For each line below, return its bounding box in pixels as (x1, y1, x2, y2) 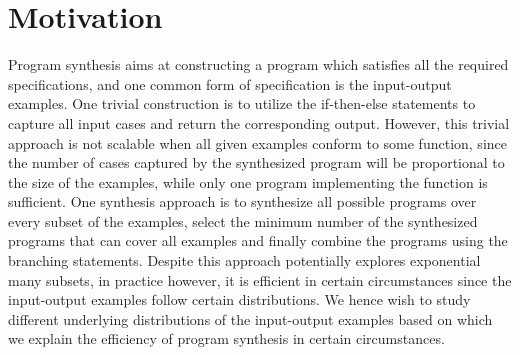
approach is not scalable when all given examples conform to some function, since (8, 132, 507, 153)
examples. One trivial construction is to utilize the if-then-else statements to (8, 93, 476, 114)
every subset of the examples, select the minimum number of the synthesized (8, 210, 478, 231)
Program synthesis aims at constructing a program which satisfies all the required (8, 54, 509, 75)
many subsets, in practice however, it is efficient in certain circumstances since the (8, 269, 512, 290)
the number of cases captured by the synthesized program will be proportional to (8, 152, 505, 173)
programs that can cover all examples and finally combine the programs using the (8, 230, 508, 251)
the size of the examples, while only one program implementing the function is (8, 171, 488, 192)
